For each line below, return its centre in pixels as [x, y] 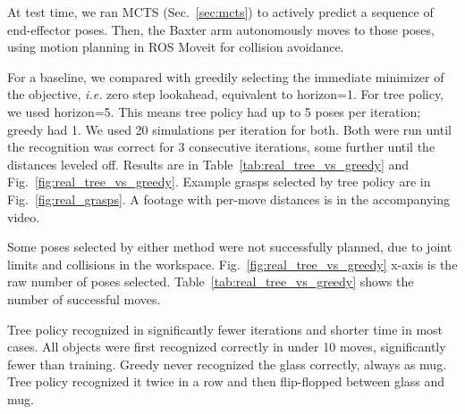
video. [24, 216]
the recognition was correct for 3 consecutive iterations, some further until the [221, 147]
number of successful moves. [84, 298]
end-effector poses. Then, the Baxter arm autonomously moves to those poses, [221, 29]
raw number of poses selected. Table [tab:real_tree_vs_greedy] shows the [211, 282]
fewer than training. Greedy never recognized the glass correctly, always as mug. [227, 364]
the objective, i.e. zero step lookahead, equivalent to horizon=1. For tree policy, [226, 94]
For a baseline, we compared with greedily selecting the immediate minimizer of [226, 76]
